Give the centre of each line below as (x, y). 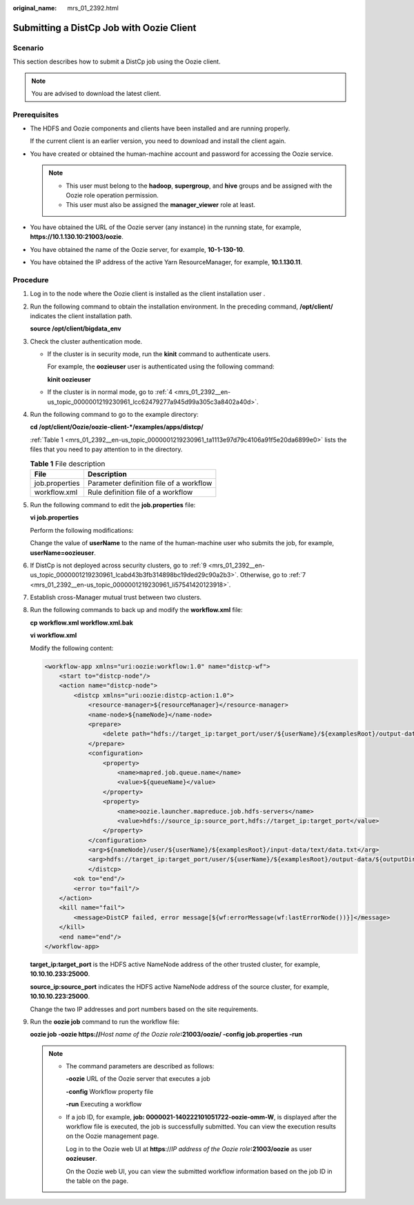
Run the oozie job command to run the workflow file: (105, 1021)
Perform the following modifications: (82, 530)
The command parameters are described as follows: (140, 1066)
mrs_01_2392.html (93, 8)
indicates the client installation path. (81, 316)
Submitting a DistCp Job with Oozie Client (105, 28)
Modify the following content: (72, 648)
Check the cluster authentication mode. (86, 341)
